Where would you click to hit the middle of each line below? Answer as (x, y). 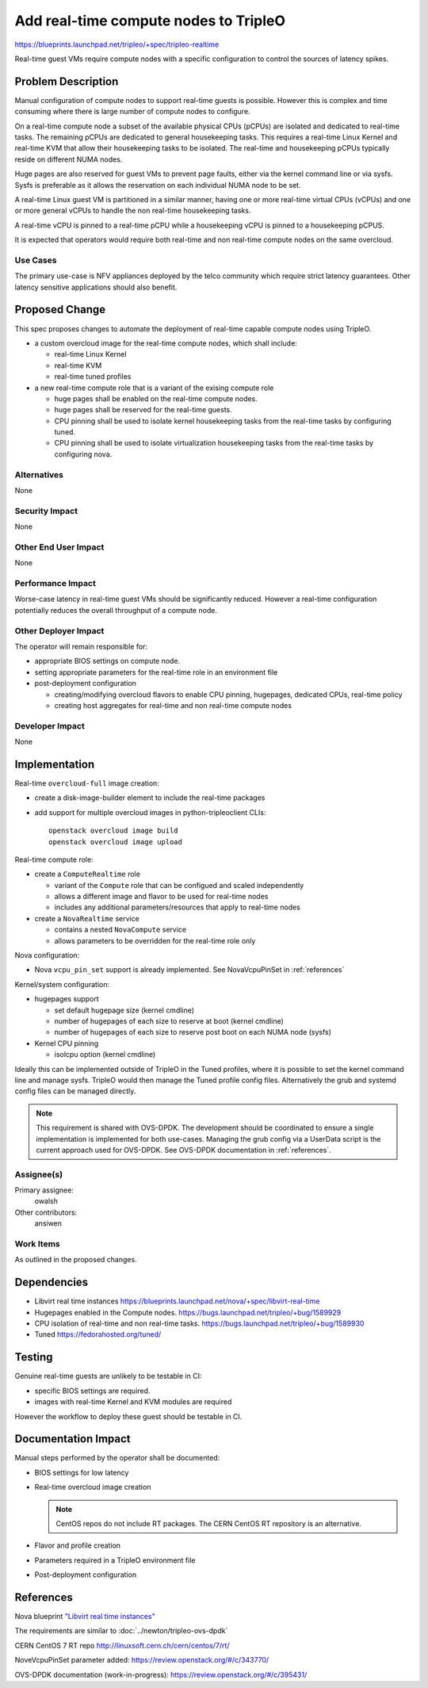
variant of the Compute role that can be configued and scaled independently (179, 885)
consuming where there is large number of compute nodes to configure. (132, 112)
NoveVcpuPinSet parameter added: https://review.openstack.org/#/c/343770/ (142, 1660)
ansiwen (48, 1223)
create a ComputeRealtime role (87, 874)
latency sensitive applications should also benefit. (96, 287)
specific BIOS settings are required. (92, 1391)
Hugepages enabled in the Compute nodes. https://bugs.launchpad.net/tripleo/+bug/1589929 (188, 1312)
